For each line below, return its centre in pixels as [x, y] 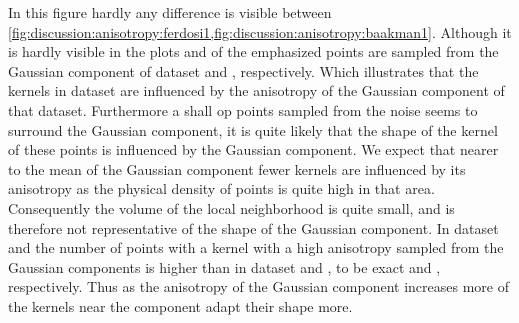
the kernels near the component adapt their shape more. [180, 305]
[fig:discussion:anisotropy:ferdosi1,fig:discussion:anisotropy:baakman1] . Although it [260, 31]
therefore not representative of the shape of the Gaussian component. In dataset [253, 227]
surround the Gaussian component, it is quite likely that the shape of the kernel [253, 129]
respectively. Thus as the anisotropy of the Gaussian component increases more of [258, 286]
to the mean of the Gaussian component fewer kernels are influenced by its [237, 168]
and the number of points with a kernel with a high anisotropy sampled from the [256, 247]
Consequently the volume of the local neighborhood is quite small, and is [231, 207]
